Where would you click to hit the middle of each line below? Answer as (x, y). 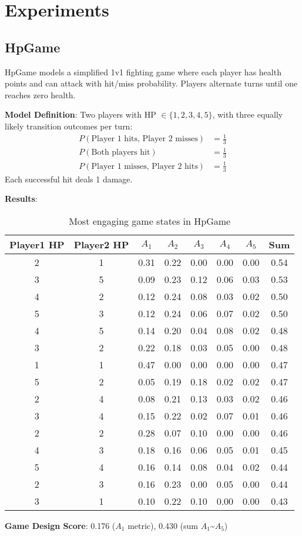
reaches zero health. (40, 94)
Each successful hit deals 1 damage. (69, 179)
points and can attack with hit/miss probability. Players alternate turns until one (151, 83)
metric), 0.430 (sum (163, 525)
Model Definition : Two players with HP (80, 114)
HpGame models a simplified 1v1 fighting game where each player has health (143, 71)
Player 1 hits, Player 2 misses (145, 139)
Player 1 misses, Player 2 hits (145, 166)
